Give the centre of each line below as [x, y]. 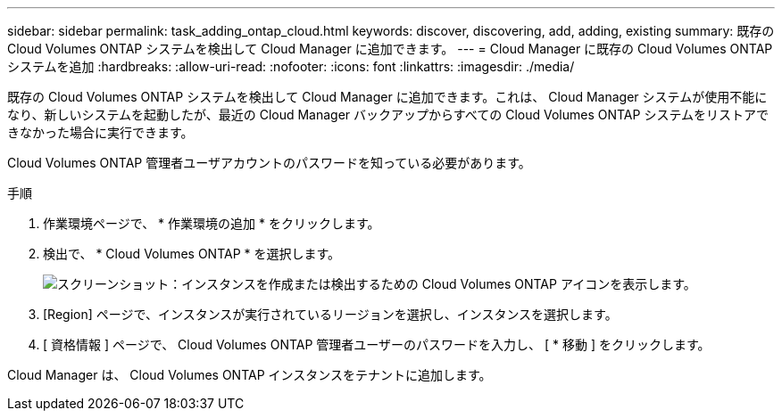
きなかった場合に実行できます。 [100, 132]
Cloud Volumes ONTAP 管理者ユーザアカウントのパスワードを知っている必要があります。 [269, 163]
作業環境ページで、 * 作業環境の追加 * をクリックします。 [212, 223]
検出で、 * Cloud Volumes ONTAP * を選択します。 [192, 254]
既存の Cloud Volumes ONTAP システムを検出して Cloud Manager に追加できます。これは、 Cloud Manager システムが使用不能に [387, 97]
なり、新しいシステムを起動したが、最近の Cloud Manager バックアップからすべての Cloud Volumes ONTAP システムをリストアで [388, 115]
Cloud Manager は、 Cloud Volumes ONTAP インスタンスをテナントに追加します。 [250, 375]
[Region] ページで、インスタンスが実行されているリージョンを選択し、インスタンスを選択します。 [330, 314]
